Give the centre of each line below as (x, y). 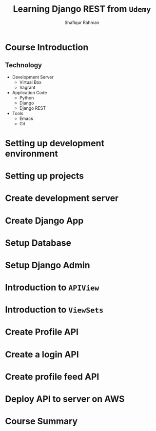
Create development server (62, 198)
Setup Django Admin (48, 265)
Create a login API (42, 354)
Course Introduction (47, 47)
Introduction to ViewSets (54, 310)
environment (32, 153)
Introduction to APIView (52, 287)
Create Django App (44, 221)
